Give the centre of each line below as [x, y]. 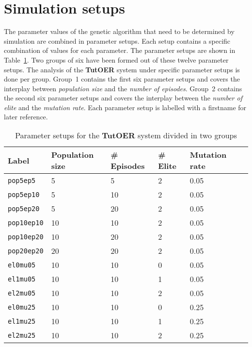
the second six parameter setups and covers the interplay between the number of [123, 98]
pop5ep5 [22, 180]
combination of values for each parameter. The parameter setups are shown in [120, 50]
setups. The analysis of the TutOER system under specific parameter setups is [122, 69]
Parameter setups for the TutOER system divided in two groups [126, 135]
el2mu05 [22, 293]
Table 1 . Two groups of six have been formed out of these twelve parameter [116, 59]
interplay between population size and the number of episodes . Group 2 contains [123, 88]
